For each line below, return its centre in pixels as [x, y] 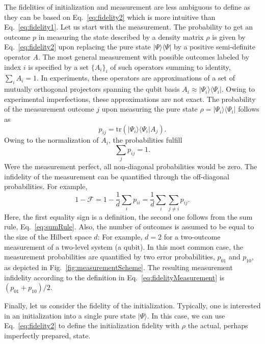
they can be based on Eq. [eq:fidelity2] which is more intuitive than [110, 17]
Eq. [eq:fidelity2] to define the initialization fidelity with [92, 325]
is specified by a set [59, 67]
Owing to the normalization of [51, 140]
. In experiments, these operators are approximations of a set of [136, 78]
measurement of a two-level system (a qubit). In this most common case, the [124, 246]
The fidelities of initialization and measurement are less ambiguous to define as [127, 7]
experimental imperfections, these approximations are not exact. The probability [130, 99]
